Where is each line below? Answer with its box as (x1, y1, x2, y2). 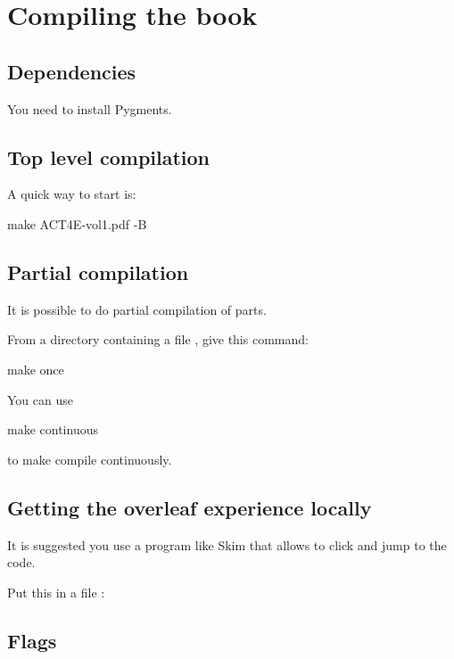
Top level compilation (7, 143, 210, 170)
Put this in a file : (7, 582, 105, 601)
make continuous (7, 420, 98, 439)
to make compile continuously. (7, 449, 172, 468)
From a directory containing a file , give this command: (7, 330, 309, 349)
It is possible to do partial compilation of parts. (7, 300, 267, 318)
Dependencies (7, 57, 136, 85)
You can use (7, 390, 73, 408)
